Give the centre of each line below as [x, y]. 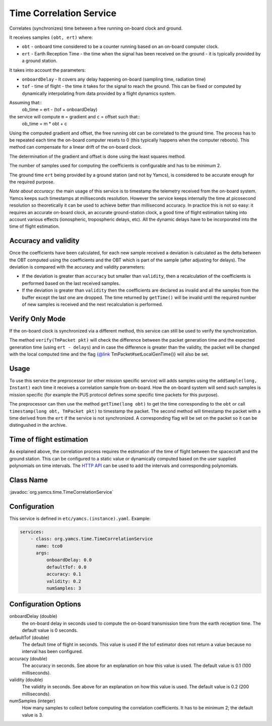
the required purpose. [32, 182]
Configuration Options [45, 604]
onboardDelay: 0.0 [69, 560]
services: [32, 532]
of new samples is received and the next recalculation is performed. [92, 304]
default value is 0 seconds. [50, 630]
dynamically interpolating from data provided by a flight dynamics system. [99, 93]
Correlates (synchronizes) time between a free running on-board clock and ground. [96, 28]
